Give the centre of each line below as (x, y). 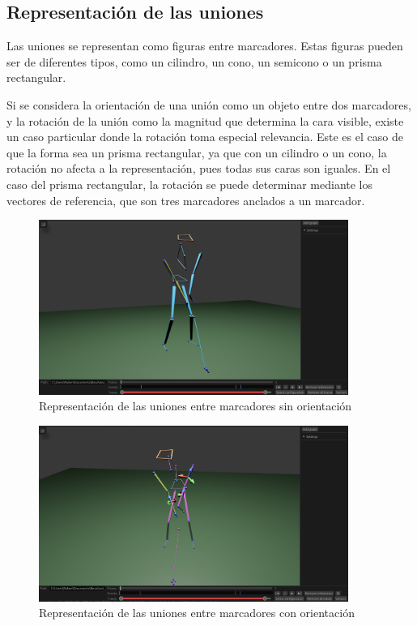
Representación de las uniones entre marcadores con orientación (197, 613)
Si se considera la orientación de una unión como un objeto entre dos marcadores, (209, 104)
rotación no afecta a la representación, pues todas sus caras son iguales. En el (199, 168)
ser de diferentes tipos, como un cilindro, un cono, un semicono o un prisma (194, 61)
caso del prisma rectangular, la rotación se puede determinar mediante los (190, 184)
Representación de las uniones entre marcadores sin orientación (196, 406)
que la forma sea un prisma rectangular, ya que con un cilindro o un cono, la (197, 152)
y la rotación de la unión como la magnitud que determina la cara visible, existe (205, 120)
